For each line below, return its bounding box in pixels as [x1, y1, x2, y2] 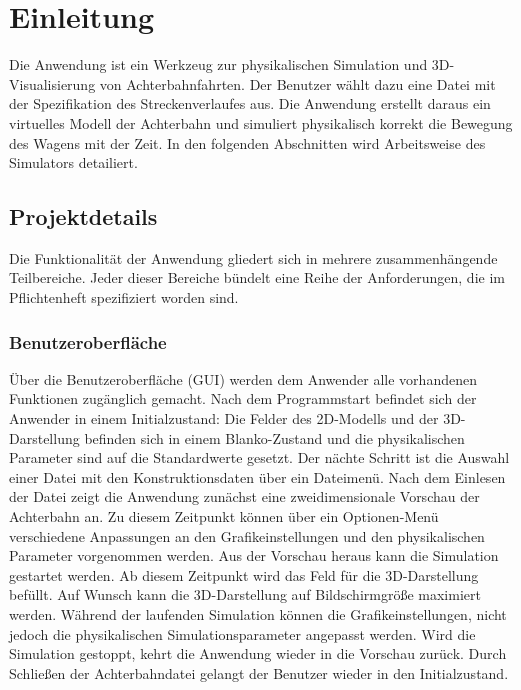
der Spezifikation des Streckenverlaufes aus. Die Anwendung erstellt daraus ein [9, 93, 491, 114]
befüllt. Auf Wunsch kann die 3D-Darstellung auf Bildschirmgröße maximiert [9, 584, 481, 605]
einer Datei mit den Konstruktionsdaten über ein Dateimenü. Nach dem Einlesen [9, 466, 506, 487]
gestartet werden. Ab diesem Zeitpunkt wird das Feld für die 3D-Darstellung [9, 564, 479, 585]
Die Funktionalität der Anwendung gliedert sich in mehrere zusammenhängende [9, 247, 498, 268]
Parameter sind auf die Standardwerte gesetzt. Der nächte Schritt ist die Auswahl [9, 447, 510, 468]
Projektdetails [9, 201, 158, 232]
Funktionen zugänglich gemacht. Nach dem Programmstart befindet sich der [9, 388, 477, 409]
